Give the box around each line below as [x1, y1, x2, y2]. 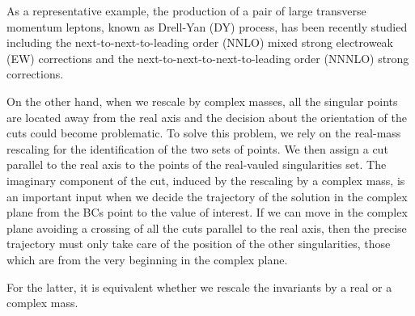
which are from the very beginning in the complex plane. [6, 251, 288, 268]
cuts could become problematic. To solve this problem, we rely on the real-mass [6, 124, 401, 141]
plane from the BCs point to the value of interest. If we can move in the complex [6, 204, 408, 221]
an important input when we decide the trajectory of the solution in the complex [6, 187, 408, 204]
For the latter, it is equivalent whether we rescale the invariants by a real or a [6, 278, 392, 295]
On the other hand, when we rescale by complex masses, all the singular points [6, 92, 398, 109]
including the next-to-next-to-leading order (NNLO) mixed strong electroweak [6, 34, 393, 51]
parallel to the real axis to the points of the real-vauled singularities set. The [6, 156, 387, 173]
